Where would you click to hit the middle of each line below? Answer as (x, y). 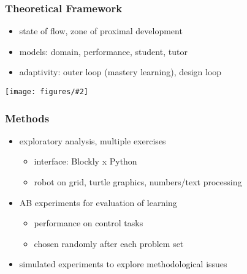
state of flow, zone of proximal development (101, 31)
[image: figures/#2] (47, 92)
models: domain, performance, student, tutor (103, 51)
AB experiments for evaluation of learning (98, 202)
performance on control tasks (89, 223)
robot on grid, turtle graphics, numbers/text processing (138, 182)
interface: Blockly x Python (85, 161)
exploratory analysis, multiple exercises (93, 140)
